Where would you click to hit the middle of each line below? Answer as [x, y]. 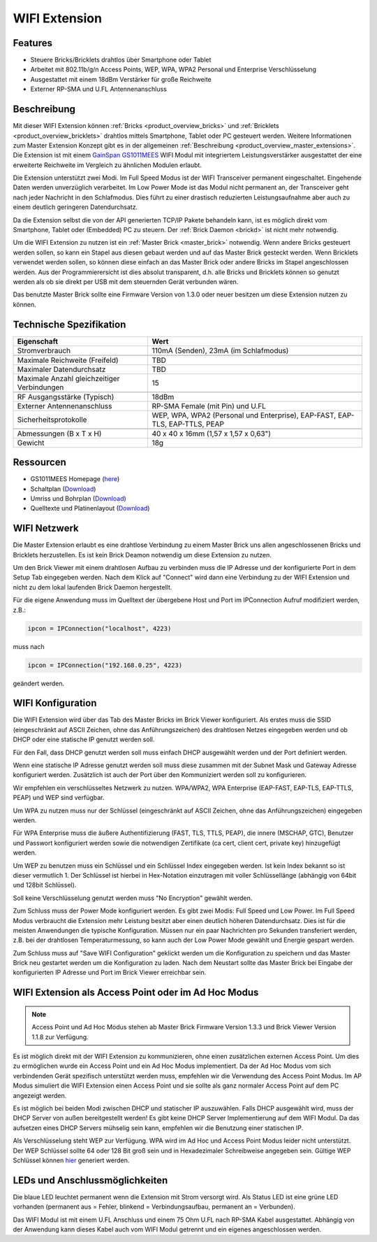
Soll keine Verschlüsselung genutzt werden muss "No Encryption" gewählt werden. [133, 898]
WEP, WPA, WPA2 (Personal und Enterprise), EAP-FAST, [244, 415]
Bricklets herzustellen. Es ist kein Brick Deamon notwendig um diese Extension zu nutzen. [142, 555]
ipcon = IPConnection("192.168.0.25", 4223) [105, 665]
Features [32, 43]
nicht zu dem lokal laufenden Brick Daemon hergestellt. [93, 587]
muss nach [29, 646]
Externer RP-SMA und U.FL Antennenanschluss [98, 89]
